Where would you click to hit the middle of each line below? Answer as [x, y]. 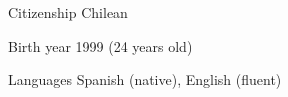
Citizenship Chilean [68, 12]
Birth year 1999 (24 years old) [100, 45]
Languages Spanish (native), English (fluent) [145, 79]
